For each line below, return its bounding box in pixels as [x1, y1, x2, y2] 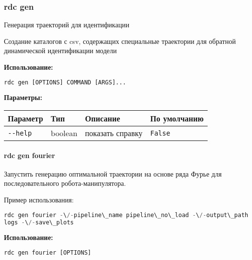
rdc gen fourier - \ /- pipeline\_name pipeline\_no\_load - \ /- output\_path [4, 211, 249, 219]
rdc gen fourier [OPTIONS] [4, 249, 91, 256]
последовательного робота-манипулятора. [4, 178, 126, 188]
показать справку [85, 127, 143, 139]
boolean [51, 127, 78, 139]
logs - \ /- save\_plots [4, 219, 74, 226]
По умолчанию [150, 113, 204, 124]
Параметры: [4, 92, 42, 102]
